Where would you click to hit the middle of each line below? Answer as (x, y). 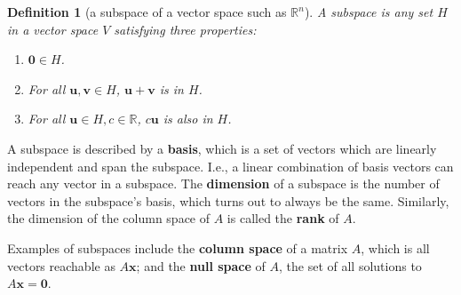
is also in (188, 119)
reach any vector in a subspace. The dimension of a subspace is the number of (223, 183)
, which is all (395, 247)
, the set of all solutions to (350, 265)
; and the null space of (201, 265)
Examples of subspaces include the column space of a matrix (178, 247)
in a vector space (53, 29)
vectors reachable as (61, 265)
